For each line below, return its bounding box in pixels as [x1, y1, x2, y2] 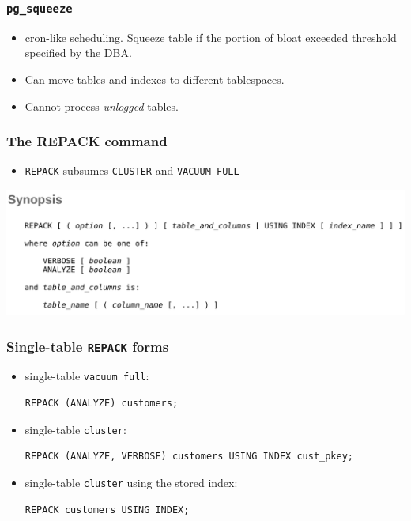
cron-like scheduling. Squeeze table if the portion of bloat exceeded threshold [25, 28, 397, 45]
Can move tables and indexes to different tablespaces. [25, 70, 285, 87]
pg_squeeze [6, 2, 73, 15]
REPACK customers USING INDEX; [25, 504, 190, 515]
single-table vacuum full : [25, 368, 149, 384]
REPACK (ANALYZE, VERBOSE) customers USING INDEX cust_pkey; [25, 451, 354, 462]
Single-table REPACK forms [6, 336, 169, 356]
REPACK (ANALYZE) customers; [25, 398, 179, 410]
